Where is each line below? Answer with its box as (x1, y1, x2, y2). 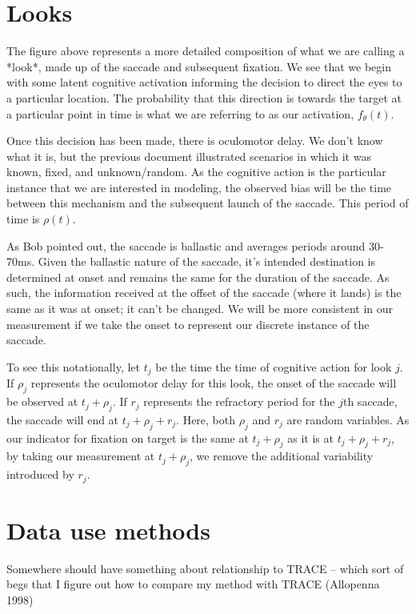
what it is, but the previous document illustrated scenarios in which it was (6, 147, 371, 164)
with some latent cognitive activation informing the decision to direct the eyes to (6, 74, 402, 90)
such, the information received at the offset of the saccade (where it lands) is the (6, 284, 402, 301)
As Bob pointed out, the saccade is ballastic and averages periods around (6, 237, 366, 254)
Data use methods (6, 513, 210, 546)
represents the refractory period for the (143, 393, 335, 410)
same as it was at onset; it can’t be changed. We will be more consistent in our (6, 300, 394, 317)
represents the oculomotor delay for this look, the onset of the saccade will (30, 375, 397, 391)
